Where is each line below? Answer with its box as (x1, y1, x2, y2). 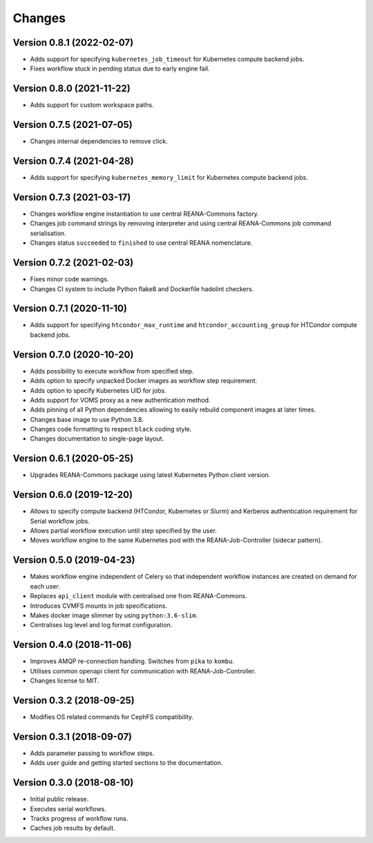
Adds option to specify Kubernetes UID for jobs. (30, 386, 167, 394)
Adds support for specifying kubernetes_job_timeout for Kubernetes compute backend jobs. (30, 55, 305, 64)
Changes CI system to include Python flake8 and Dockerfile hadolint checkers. (30, 284, 254, 293)
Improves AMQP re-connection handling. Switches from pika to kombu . (30, 657, 235, 665)
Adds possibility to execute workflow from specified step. (30, 367, 194, 375)
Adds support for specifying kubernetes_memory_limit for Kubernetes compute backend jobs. (30, 174, 309, 182)
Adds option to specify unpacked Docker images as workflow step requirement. (30, 377, 258, 385)
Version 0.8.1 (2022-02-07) (12, 37, 134, 48)
